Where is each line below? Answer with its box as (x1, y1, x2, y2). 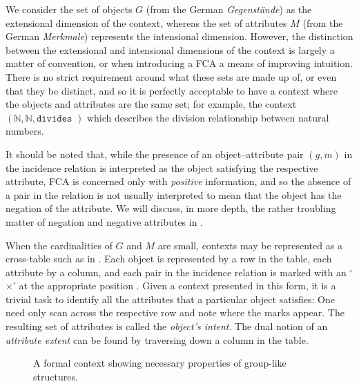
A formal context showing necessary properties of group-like (33, 356, 287, 370)
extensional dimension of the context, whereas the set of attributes (6, 15, 287, 30)
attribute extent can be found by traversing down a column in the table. (6, 332, 309, 347)
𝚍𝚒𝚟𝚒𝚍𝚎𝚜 (36, 113, 72, 124)
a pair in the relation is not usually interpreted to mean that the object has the (6, 187, 342, 202)
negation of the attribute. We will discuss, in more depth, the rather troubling (6, 201, 336, 215)
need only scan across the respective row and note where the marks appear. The (6, 305, 345, 320)
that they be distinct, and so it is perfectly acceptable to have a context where (6, 83, 338, 97)
